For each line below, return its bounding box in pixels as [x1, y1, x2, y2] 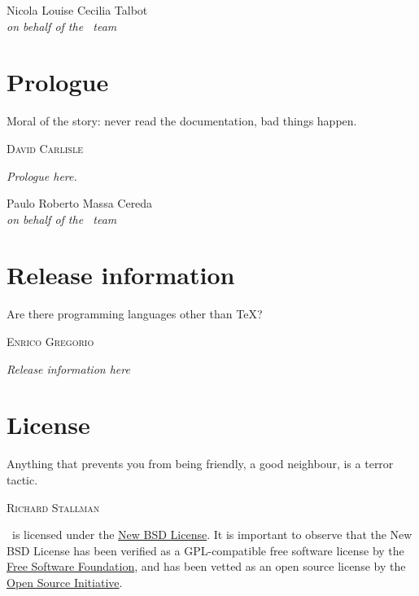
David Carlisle [7, 139, 83, 156]
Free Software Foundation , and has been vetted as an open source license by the [7, 558, 406, 575]
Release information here [7, 360, 130, 377]
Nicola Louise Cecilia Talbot [7, 2, 148, 18]
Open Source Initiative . [7, 573, 123, 590]
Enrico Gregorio [7, 333, 94, 349]
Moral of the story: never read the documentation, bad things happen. [7, 112, 357, 129]
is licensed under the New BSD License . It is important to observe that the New [11, 526, 412, 543]
